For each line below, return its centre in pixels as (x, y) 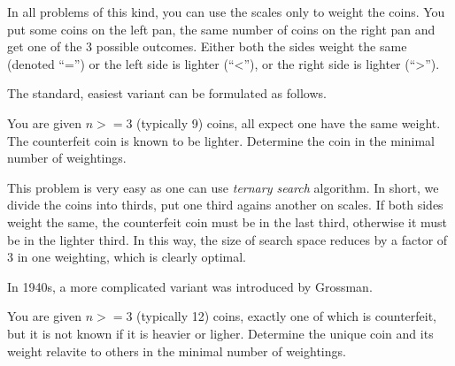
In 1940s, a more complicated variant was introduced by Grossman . (190, 286)
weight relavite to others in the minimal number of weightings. (177, 351)
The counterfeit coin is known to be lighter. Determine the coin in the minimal (221, 140)
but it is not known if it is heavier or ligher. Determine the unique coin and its (220, 333)
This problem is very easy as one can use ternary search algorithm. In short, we (223, 187)
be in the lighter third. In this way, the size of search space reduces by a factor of (227, 239)
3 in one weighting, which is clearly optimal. (127, 257)
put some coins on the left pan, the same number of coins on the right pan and (221, 29)
